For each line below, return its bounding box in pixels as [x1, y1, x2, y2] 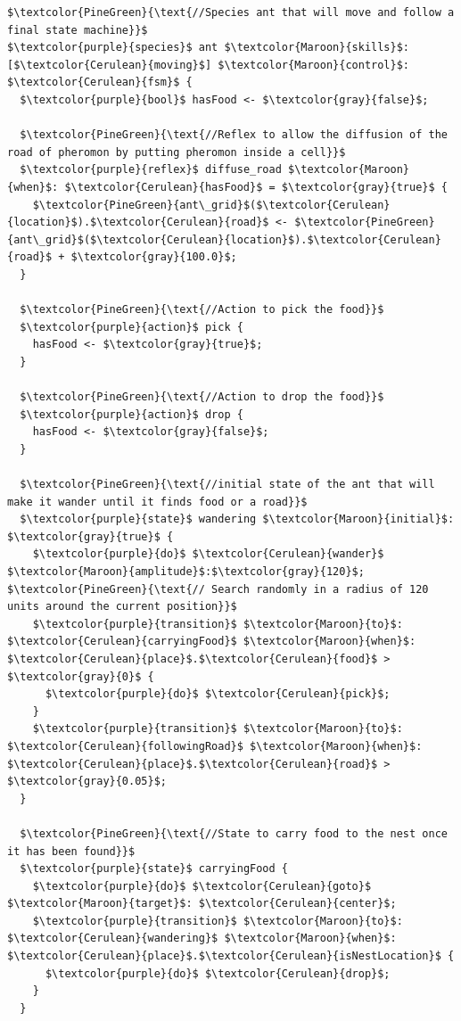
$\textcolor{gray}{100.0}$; [70, 251, 237, 264]
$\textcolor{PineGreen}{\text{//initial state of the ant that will [20, 478, 435, 491]
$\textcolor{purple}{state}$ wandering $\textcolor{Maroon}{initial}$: [20, 513, 455, 526]
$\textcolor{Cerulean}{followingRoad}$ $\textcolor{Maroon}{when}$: [7, 739, 423, 753]
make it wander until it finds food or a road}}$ [7, 495, 308, 508]
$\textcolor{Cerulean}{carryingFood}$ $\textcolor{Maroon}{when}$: [7, 635, 416, 648]
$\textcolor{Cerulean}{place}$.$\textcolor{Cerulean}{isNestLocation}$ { [7, 950, 455, 963]
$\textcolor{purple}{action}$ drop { [20, 408, 243, 421]
